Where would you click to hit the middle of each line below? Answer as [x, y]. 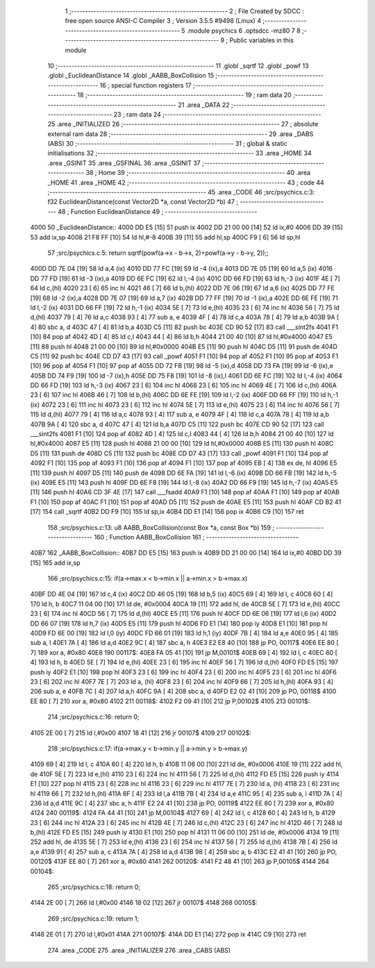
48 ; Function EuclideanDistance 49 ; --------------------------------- [158, 211]
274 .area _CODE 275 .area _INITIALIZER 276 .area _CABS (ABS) [139, 950]
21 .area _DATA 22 [204, 105]
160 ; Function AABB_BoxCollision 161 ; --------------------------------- [196, 537]
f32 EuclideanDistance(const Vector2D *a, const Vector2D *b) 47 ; [143, 202]
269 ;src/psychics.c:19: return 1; [93, 918]
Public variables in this [262, 40]
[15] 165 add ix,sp [55, 562]
